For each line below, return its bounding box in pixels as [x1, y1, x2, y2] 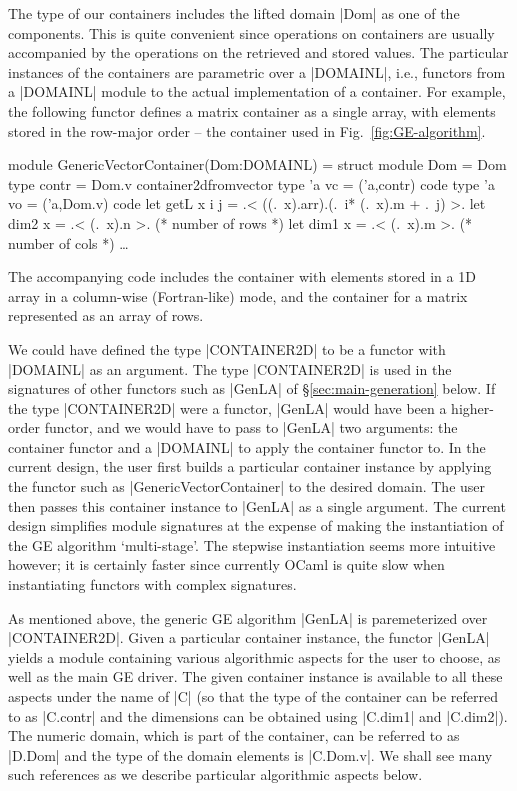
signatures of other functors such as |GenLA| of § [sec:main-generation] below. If [8, 378, 496, 399]
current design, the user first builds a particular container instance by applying [8, 456, 492, 477]
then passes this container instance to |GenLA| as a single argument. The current [8, 495, 506, 516]
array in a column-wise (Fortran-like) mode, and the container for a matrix [8, 285, 468, 306]
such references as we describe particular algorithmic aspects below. [8, 764, 423, 785]
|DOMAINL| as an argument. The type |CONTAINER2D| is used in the [8, 358, 452, 379]
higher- [451, 397, 494, 418]
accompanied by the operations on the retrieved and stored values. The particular [8, 42, 509, 63]
